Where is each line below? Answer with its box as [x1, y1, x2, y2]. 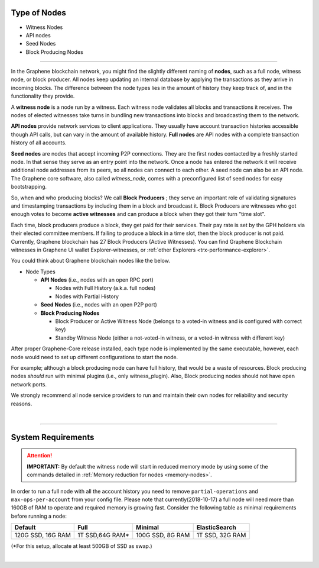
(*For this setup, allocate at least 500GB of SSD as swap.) [11, 543, 153, 550]
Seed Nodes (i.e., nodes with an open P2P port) [40, 301, 158, 308]
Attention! [27, 452, 53, 459]
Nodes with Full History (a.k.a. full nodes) [55, 285, 156, 292]
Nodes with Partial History [55, 293, 119, 300]
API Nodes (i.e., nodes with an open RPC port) [40, 276, 154, 283]
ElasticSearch [196, 524, 236, 532]
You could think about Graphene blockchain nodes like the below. [11, 257, 171, 264]
